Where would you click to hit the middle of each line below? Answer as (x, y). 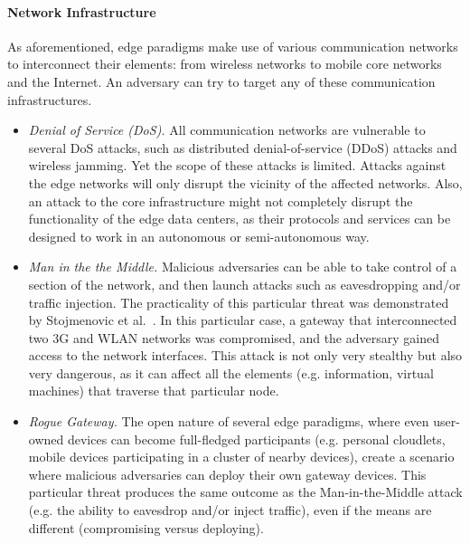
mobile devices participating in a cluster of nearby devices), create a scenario (241, 457)
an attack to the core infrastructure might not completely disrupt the (221, 200)
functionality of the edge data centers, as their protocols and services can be (240, 219)
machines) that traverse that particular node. (154, 391)
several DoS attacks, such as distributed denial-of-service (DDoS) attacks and (243, 147)
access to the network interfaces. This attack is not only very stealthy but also (245, 355)
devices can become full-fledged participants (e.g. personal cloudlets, (256, 439)
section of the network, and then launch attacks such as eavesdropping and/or (244, 284)
